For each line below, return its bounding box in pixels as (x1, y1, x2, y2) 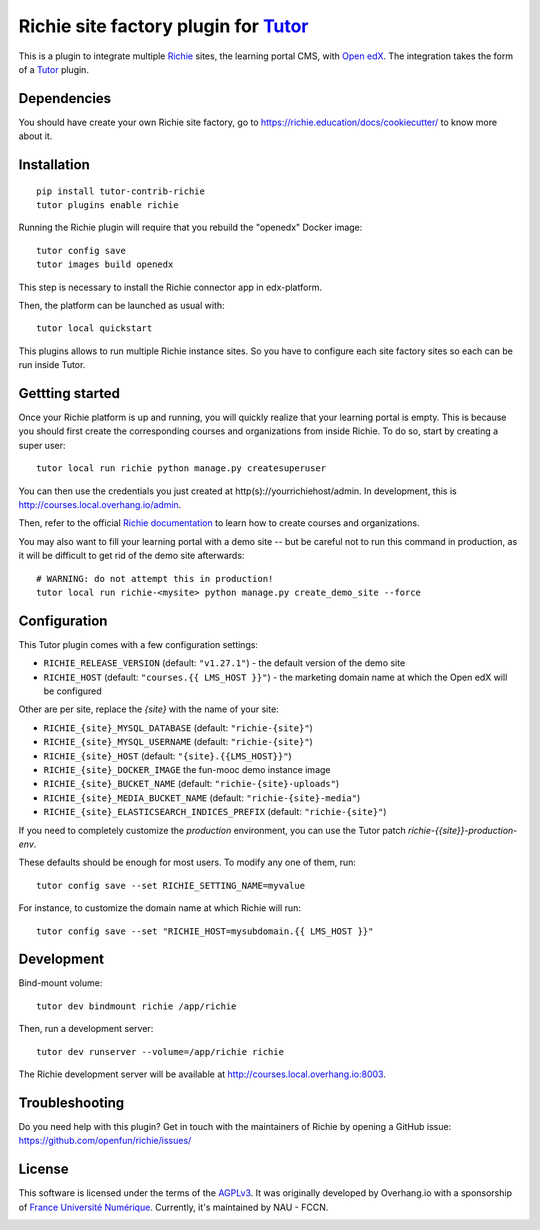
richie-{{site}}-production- (408, 824, 518, 836)
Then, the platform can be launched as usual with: (18, 299, 225, 311)
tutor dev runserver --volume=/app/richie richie (36, 1046, 285, 1057)
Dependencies (18, 90, 112, 107)
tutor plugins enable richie (36, 200, 179, 211)
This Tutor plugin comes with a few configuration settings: (18, 638, 259, 650)
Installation (18, 156, 90, 174)
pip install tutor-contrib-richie (36, 185, 205, 197)
